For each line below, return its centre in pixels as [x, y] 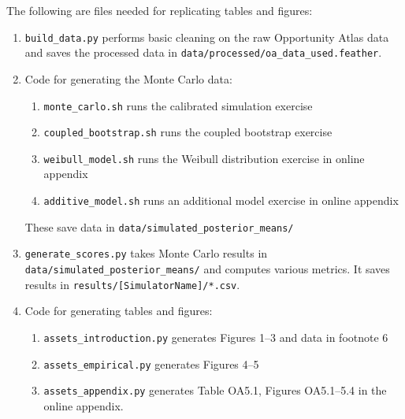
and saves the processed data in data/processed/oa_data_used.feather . [203, 52]
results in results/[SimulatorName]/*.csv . [132, 284]
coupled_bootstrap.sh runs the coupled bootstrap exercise [188, 132]
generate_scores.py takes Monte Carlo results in [146, 253]
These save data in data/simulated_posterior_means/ [159, 226]
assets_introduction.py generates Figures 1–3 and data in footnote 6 [216, 337]
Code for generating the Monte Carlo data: [128, 78]
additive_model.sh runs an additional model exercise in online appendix [221, 200]
